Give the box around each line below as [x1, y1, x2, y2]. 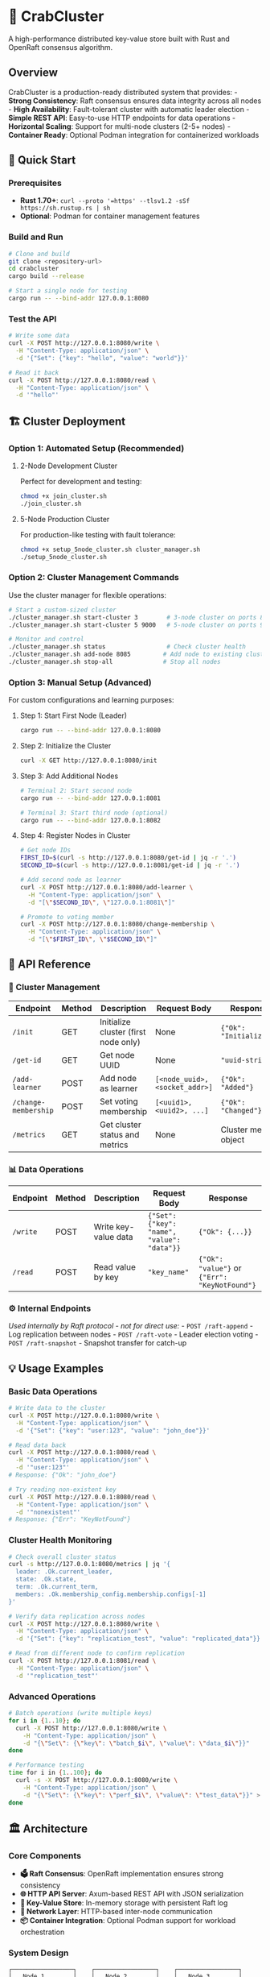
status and [100, 1129, 140, 1140]
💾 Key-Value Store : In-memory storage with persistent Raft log [19, 1898, 228, 1908]
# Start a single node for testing [8, 287, 128, 295]
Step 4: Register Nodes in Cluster [19, 831, 131, 840]
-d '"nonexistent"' [15, 1508, 81, 1516]
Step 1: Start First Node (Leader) [19, 711, 127, 720]
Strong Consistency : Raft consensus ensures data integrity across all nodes [8, 96, 262, 106]
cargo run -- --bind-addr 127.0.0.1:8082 [19, 816, 162, 824]
